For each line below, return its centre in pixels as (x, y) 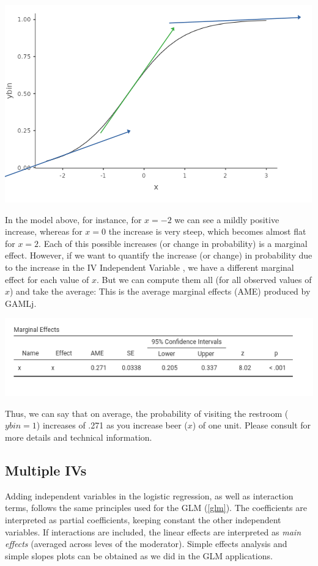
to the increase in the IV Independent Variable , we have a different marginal (150, 267)
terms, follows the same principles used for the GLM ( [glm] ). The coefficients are (156, 508)
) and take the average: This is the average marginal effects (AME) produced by (160, 291)
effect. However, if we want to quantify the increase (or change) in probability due (159, 255)
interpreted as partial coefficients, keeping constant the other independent (143, 520)
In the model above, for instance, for (73, 219)
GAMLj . (21, 303)
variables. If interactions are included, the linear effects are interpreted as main (153, 531)
